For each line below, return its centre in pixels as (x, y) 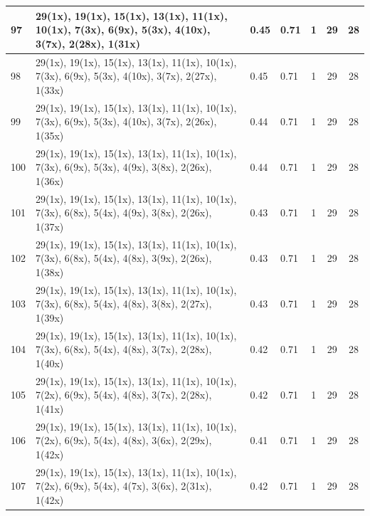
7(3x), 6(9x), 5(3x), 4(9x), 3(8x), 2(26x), (124, 167)
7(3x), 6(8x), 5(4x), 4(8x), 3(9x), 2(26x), (124, 258)
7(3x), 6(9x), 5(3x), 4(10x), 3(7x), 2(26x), (126, 121)
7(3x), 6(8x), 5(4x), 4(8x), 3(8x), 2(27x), (124, 304)
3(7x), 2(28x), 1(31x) (88, 43)
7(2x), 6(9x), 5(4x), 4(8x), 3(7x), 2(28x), (124, 395)
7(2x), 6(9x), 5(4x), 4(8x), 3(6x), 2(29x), (124, 440)
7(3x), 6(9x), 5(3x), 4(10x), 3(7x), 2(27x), (126, 76)
